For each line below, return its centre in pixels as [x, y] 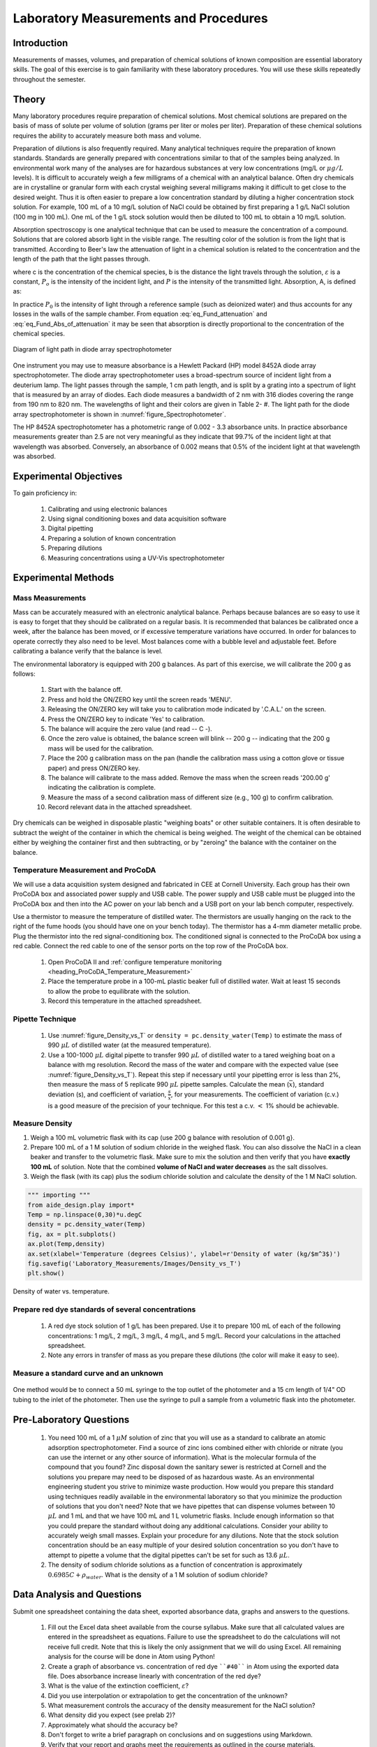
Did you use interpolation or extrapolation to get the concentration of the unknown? [168, 1695]
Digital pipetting [71, 528]
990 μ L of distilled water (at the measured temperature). [130, 1045]
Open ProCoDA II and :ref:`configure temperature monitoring [135, 962]
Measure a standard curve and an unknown [88, 1373]
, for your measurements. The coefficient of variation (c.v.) [255, 1094]
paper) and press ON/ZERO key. [94, 768]
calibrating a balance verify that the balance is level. [88, 651]
